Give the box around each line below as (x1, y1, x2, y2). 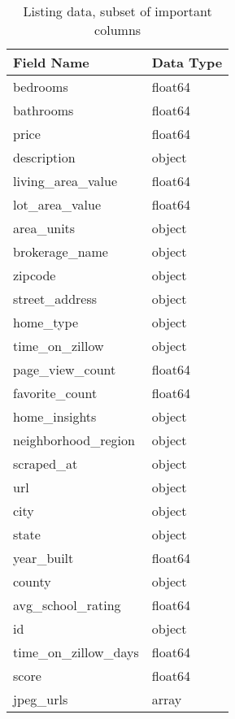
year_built (13, 548, 74, 567)
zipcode (13, 266, 56, 284)
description (13, 148, 76, 167)
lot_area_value (13, 195, 102, 214)
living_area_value (13, 171, 118, 190)
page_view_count (13, 360, 116, 379)
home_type (13, 313, 79, 331)
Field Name (13, 53, 89, 71)
